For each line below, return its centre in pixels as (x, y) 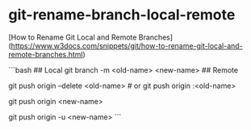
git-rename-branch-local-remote (122, 15)
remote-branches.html (46, 54)
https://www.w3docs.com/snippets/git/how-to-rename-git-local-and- (127, 45)
